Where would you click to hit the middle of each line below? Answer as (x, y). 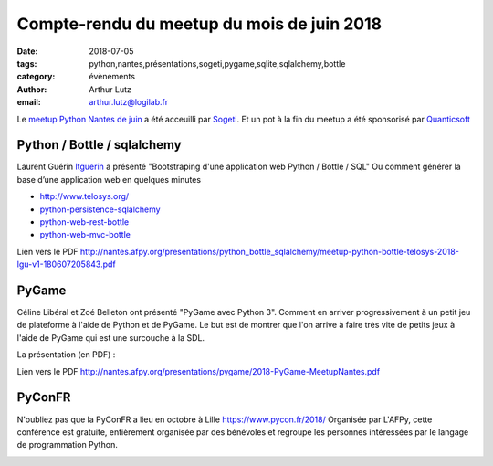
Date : (27, 51)
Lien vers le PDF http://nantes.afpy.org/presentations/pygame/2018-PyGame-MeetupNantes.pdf (199, 371)
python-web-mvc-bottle (85, 235)
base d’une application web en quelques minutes (109, 179)
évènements (112, 77)
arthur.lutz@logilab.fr (129, 102)
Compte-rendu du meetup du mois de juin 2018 (199, 24)
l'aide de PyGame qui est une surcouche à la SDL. (111, 337)
